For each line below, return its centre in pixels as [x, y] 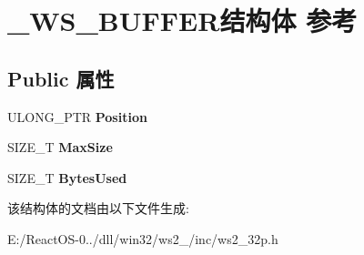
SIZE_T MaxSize [60, 147]
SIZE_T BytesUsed [67, 177]
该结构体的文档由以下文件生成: [98, 208]
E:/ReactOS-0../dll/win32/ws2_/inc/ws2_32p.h [143, 238]
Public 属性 [61, 78]
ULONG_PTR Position [77, 116]
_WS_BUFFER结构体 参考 [182, 20]
